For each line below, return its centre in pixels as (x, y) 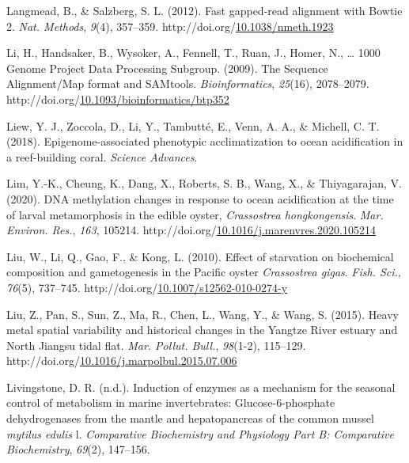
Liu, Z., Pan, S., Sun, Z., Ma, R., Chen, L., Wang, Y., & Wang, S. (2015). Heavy (203, 314)
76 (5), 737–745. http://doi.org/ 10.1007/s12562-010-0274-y (147, 287)
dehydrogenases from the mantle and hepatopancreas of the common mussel (190, 418)
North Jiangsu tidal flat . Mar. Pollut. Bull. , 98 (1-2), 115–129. (156, 345)
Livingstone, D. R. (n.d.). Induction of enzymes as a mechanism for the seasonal (201, 387)
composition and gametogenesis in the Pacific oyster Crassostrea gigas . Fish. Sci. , (204, 272)
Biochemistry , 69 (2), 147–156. (78, 449)
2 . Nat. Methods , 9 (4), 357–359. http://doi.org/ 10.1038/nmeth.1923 (170, 26)
